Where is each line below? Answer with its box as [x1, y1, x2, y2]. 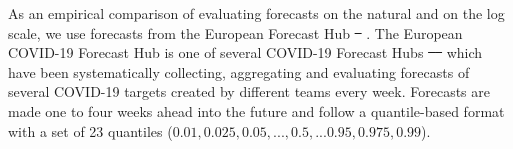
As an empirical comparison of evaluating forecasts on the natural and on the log [8, 3, 505, 23]
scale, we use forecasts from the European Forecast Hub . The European [8, 22, 463, 43]
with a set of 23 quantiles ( [8, 120, 173, 141]
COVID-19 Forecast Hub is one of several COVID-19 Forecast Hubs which [8, 42, 483, 63]
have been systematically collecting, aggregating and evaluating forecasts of [8, 61, 470, 82]
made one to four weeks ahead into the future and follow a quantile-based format [8, 100, 505, 121]
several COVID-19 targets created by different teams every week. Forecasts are [8, 81, 490, 102]
